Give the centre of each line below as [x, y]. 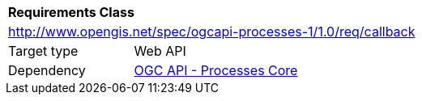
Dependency [47, 70]
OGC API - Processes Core [216, 70]
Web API [160, 51]
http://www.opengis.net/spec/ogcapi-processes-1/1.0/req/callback [212, 32]
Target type [43, 51]
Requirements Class [71, 12]
